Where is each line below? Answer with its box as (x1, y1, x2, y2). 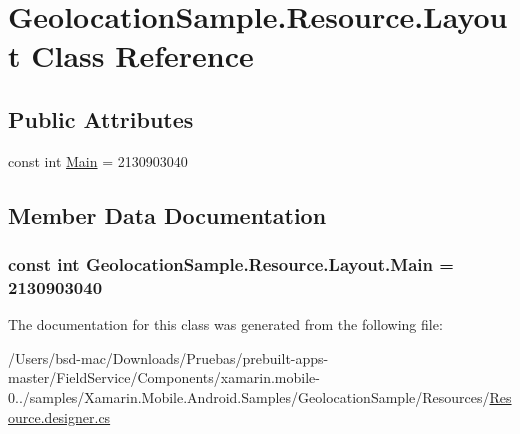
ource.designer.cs (8, 406, 111, 427)
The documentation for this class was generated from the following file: (8, 314, 443, 335)
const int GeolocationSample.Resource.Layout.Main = (8, 252, 454, 277)
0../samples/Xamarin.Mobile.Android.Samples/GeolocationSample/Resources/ (8, 387, 490, 408)
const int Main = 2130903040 (8, 150, 188, 171)
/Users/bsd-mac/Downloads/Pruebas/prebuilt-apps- (8, 347, 329, 368)
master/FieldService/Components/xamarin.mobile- (8, 367, 320, 388)
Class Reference (31, 35, 254, 76)
